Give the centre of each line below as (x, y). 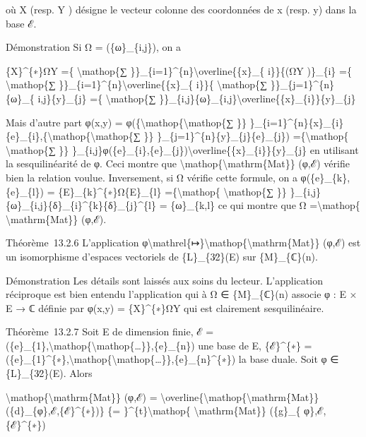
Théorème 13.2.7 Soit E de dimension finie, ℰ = (110, 331)
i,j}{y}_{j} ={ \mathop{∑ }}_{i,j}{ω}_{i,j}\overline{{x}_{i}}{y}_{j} (197, 98)
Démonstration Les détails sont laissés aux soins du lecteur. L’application (164, 280)
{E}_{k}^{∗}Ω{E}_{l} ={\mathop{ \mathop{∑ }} (172, 191)
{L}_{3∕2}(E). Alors (49, 373)
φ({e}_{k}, (325, 177)
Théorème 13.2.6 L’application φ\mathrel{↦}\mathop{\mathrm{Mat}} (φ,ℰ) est (183, 243)
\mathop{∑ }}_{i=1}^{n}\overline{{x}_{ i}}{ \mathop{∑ (137, 84)
